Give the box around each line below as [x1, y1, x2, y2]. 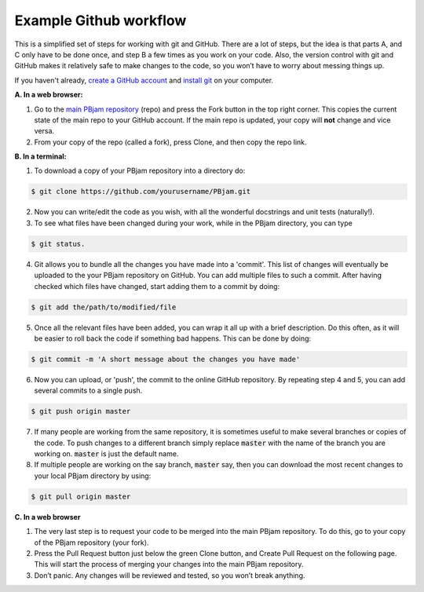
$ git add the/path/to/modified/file [31, 302, 177, 312]
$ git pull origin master [31, 492, 131, 501]
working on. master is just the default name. [34, 449, 179, 459]
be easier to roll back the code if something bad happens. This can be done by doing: [34, 334, 312, 343]
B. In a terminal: [14, 152, 67, 161]
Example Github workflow [14, 12, 187, 29]
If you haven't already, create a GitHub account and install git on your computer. [14, 75, 274, 85]
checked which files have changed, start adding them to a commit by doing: [34, 281, 280, 291]
